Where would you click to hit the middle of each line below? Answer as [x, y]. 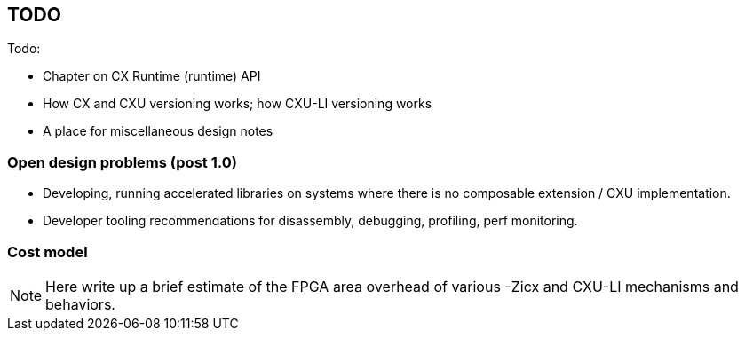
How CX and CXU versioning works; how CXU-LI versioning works [238, 104]
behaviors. [80, 304]
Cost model [48, 252]
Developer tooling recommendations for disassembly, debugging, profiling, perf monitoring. [310, 221]
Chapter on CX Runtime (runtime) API [152, 76]
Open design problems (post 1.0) [122, 162]
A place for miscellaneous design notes [158, 131]
